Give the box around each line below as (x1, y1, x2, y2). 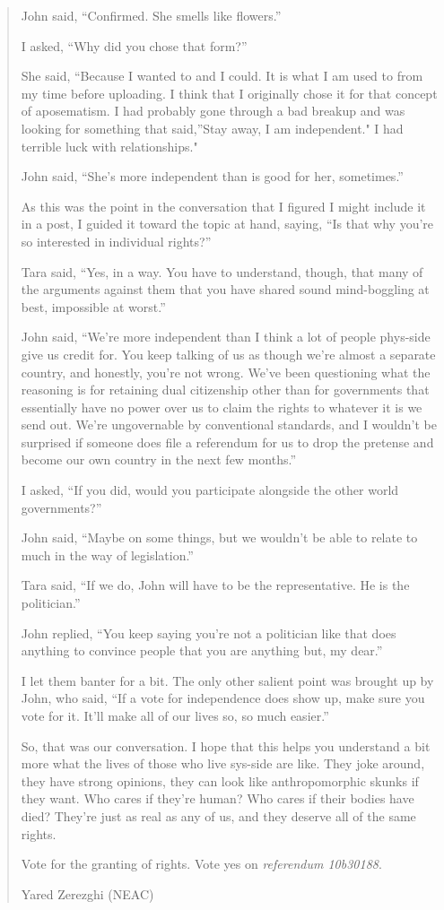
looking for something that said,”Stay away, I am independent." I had (21, 118, 404, 137)
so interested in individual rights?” (21, 231, 212, 250)
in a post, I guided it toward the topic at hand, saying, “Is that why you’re (21, 214, 434, 233)
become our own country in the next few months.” (21, 450, 296, 469)
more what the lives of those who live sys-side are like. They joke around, (21, 754, 425, 773)
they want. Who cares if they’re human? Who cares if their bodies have (21, 789, 414, 808)
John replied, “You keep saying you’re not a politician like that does (21, 623, 396, 642)
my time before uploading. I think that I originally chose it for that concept (21, 83, 438, 102)
